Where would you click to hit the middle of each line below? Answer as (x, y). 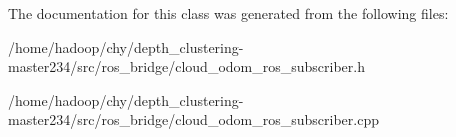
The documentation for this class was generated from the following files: (228, 13)
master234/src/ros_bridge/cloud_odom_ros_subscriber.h (186, 66)
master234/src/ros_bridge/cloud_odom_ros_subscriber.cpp (193, 119)
